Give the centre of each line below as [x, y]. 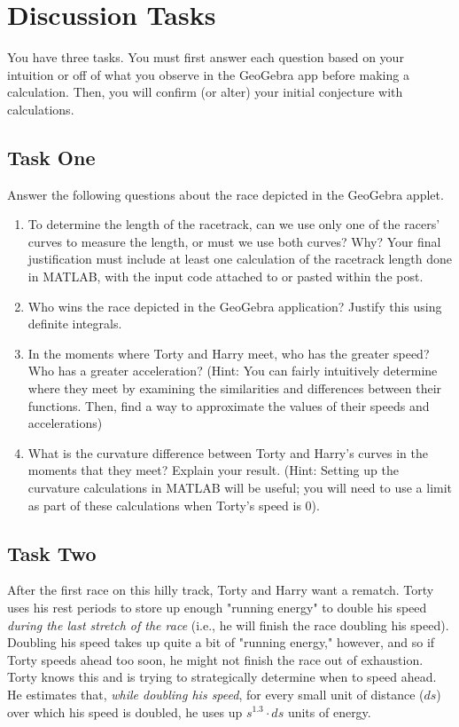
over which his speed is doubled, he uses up [125, 711]
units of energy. [329, 711]
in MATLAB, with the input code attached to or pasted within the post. [226, 277]
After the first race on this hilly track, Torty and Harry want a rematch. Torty [221, 590]
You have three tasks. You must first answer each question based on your [206, 57]
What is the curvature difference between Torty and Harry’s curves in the [228, 452]
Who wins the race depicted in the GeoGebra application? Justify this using [235, 306]
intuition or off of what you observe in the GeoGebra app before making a [208, 74]
